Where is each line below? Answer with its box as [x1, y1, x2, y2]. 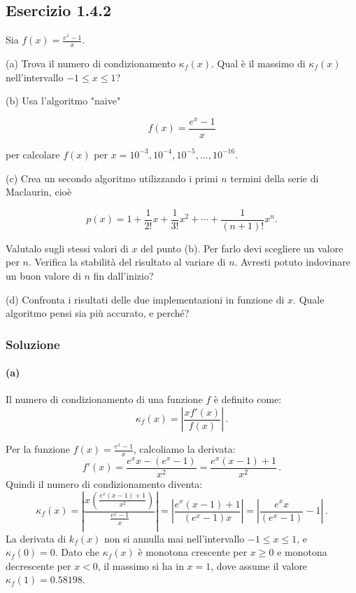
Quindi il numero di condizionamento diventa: [6, 476, 203, 491]
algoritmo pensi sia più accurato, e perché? [6, 306, 190, 320]
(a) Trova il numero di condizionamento [6, 56, 176, 71]
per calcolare [6, 146, 60, 161]
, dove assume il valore [211, 558, 308, 573]
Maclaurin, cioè [6, 184, 72, 199]
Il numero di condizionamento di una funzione [6, 392, 203, 407]
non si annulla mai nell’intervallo [104, 531, 245, 545]
